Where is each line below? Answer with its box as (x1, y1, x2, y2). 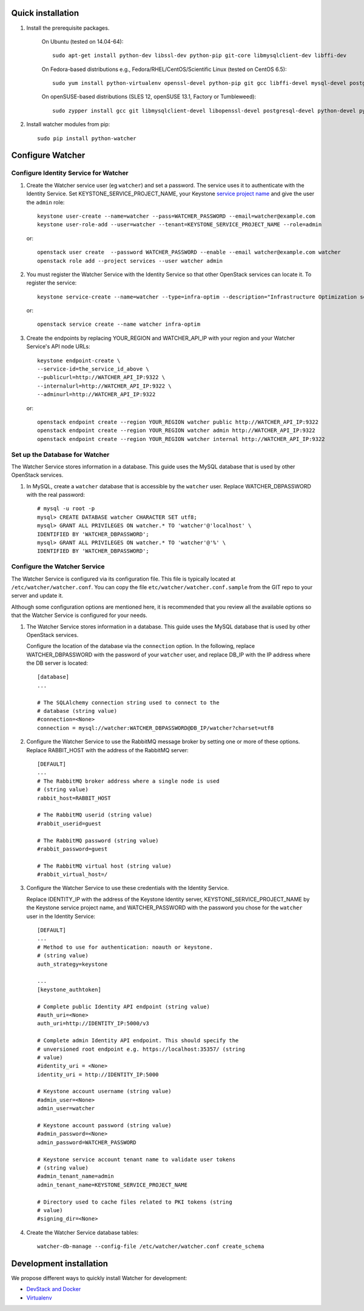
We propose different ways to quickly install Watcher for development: (11, 1275, 187, 1281)
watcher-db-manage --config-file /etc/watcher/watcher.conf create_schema (37, 1243, 265, 1250)
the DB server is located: (26, 659, 88, 667)
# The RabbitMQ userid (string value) (37, 812, 153, 818)
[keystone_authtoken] (37, 986, 101, 993)
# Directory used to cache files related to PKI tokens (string (37, 1198, 233, 1205)
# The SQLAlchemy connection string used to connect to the (37, 699, 220, 706)
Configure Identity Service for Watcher (11, 169, 129, 177)
